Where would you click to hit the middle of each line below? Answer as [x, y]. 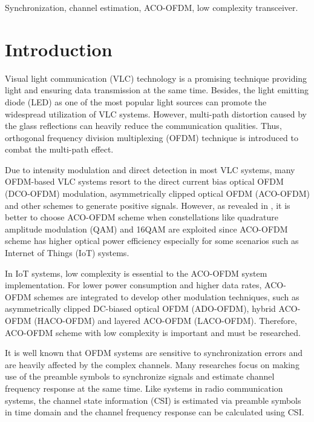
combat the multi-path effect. [59, 149]
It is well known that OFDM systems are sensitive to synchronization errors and [154, 353]
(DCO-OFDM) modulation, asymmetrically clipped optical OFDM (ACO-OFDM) [157, 193]
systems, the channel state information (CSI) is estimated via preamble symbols [153, 400]
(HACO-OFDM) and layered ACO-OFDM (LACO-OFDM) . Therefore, [165, 320]
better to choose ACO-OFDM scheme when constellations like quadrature [142, 217]
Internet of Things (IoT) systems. [67, 253]
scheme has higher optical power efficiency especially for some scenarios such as [152, 241]
